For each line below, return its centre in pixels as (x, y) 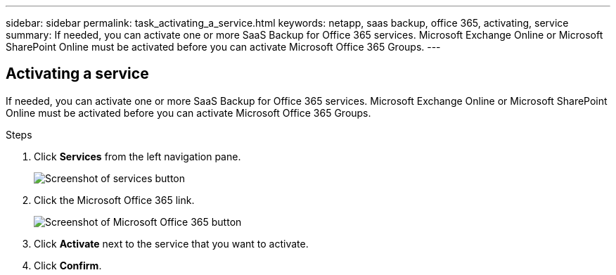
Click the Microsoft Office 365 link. (114, 200)
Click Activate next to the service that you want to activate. (171, 243)
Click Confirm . (68, 265)
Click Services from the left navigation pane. (137, 156)
